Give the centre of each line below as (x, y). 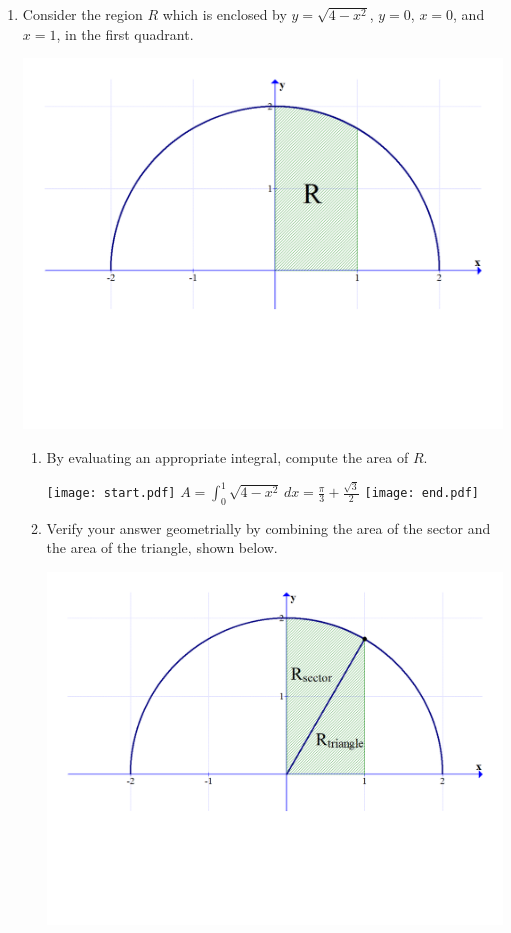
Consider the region (82, 14)
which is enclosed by (224, 14)
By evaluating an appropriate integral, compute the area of (227, 456)
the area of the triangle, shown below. (162, 547)
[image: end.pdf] (422, 493)
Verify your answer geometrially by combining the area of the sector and (268, 527)
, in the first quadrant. (125, 33)
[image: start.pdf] (111, 493)
